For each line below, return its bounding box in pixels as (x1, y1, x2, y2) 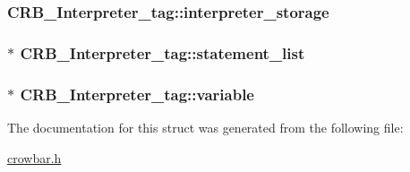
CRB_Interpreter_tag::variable (20, 82, 254, 105)
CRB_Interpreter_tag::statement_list (20, 41, 305, 64)
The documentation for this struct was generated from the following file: (7, 117, 404, 136)
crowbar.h (7, 148, 62, 167)
